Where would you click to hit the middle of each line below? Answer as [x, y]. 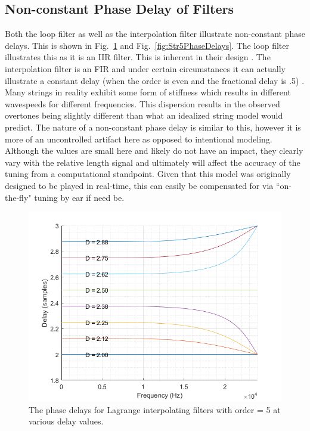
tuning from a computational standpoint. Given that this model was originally [148, 174]
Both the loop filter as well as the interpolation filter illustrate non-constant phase [155, 34]
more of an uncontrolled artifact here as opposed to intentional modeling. [139, 139]
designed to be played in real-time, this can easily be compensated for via [139, 185]
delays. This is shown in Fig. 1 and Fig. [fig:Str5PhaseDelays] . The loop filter [147, 45]
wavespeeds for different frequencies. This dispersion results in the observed [142, 103]
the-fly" [18, 197]
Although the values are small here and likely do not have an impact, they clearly [154, 151]
